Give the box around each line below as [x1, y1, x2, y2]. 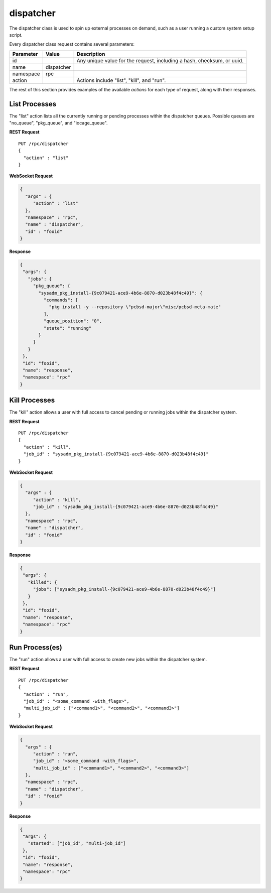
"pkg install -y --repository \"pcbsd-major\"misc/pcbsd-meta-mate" [49, 304, 221, 310]
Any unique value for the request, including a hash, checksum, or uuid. [76, 57, 244, 64]
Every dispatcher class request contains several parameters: [9, 41, 135, 47]
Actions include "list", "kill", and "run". [76, 77, 166, 84]
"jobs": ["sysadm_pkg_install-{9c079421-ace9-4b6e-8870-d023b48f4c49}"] [33, 586, 216, 592]
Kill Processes [9, 396, 55, 405]
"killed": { [28, 579, 57, 585]
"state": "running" [43, 325, 92, 331]
